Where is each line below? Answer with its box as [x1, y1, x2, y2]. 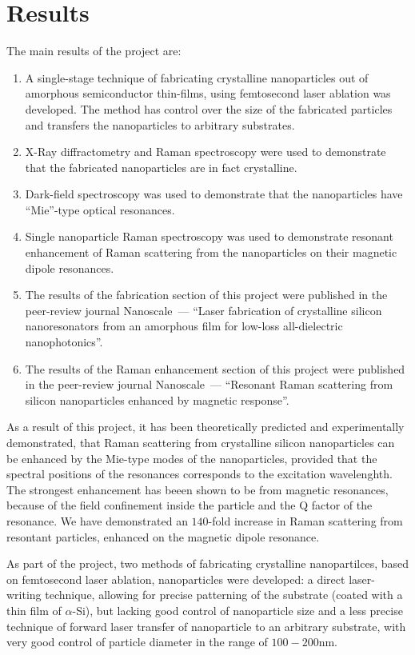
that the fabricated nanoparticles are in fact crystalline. [25, 158, 297, 175]
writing [6, 586, 42, 603]
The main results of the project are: [6, 42, 182, 59]
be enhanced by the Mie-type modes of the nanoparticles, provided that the [6, 449, 377, 466]
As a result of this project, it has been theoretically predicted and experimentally [6, 418, 405, 435]
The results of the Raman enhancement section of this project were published [25, 360, 405, 377]
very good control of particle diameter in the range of [6, 633, 268, 650]
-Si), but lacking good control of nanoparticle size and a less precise [72, 601, 403, 618]
